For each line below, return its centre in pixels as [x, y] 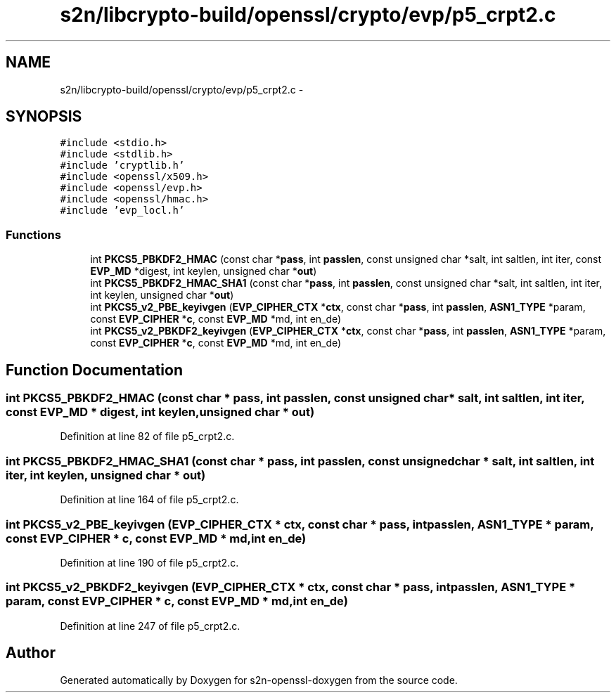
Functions [33, 234]
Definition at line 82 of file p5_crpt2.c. [147, 437]
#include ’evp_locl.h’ [122, 211]
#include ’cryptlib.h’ [122, 166]
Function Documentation [94, 370]
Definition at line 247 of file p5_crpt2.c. [150, 626]
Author [31, 653]
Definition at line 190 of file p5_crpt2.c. [149, 562]
